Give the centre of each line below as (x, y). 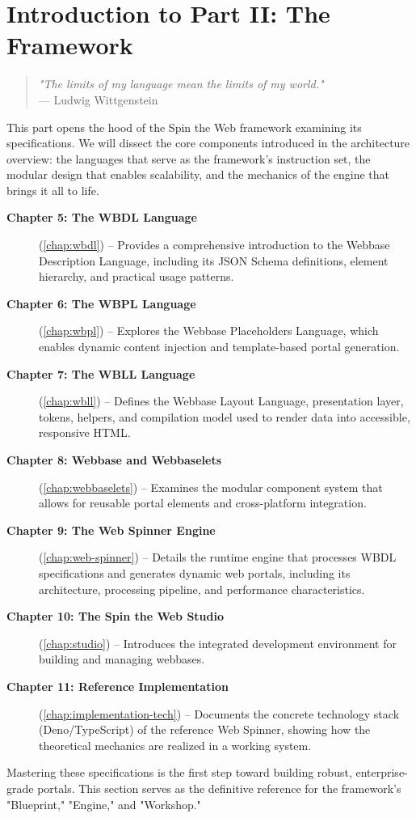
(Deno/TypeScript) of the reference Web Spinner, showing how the (205, 729)
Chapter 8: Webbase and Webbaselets (114, 460)
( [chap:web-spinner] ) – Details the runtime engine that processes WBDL (218, 557)
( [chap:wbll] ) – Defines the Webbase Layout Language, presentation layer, (221, 401)
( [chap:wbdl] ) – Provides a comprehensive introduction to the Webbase (214, 245)
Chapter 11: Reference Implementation (118, 686)
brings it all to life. (53, 190)
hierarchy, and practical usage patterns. (137, 276)
